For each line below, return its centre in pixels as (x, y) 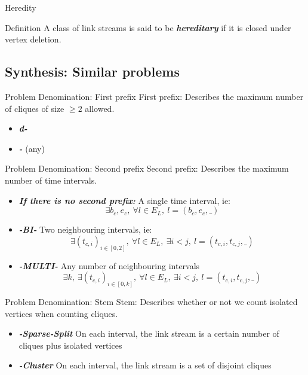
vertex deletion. (33, 39)
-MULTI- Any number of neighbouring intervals (109, 265)
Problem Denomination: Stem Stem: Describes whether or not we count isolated (151, 302)
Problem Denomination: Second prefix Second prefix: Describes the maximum (147, 168)
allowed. (100, 108)
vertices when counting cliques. (61, 313)
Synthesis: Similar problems (92, 71)
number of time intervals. (51, 180)
